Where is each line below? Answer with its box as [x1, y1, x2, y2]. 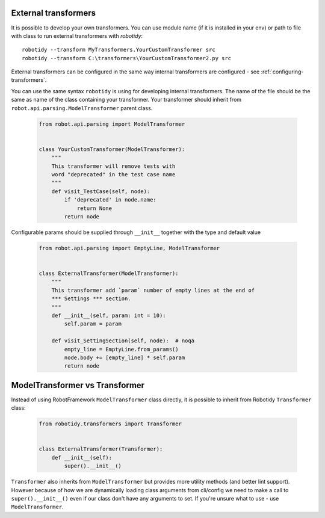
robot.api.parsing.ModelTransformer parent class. [11, 104, 153, 111]
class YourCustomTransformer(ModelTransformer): [39, 146, 185, 153]
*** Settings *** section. [51, 295, 132, 302]
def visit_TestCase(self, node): [51, 188, 150, 195]
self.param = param [64, 321, 122, 327]
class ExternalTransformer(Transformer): [39, 446, 163, 452]
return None [76, 205, 113, 212]
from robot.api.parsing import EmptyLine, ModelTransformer [39, 244, 220, 251]
